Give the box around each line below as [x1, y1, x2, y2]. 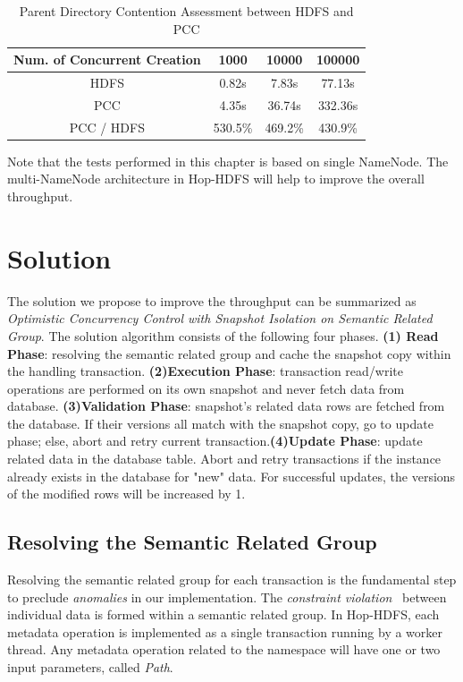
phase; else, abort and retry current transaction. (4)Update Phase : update [7, 431, 423, 450]
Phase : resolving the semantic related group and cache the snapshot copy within [7, 344, 451, 362]
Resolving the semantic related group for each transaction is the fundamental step [7, 570, 457, 589]
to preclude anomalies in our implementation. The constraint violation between [7, 587, 447, 606]
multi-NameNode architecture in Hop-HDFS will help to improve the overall [7, 169, 425, 188]
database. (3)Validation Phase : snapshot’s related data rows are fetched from [7, 396, 445, 415]
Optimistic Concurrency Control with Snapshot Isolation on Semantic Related [7, 309, 433, 328]
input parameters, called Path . [7, 658, 173, 677]
